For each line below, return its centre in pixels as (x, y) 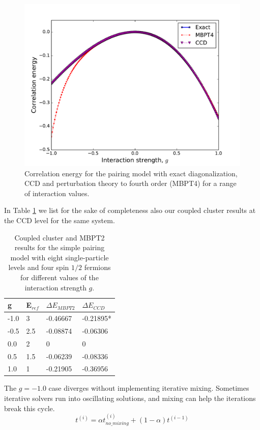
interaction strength (55, 287)
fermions (97, 267)
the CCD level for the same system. (60, 220)
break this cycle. (30, 408)
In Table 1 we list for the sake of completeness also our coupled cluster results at (130, 210)
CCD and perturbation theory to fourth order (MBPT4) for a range (131, 183)
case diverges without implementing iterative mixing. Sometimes (149, 388)
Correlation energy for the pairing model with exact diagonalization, (131, 173)
